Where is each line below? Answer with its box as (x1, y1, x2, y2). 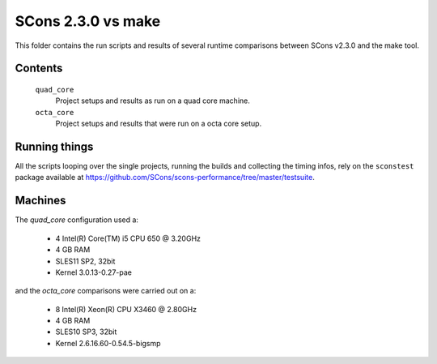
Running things (15, 139, 94, 153)
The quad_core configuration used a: (15, 215, 139, 225)
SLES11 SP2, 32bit (55, 256, 116, 266)
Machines (15, 194, 66, 208)
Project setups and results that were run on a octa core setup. (55, 118, 262, 129)
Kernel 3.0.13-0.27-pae (55, 268, 133, 277)
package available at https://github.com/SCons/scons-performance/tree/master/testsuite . (15, 173, 315, 182)
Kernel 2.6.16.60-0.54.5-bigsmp (55, 338, 161, 348)
